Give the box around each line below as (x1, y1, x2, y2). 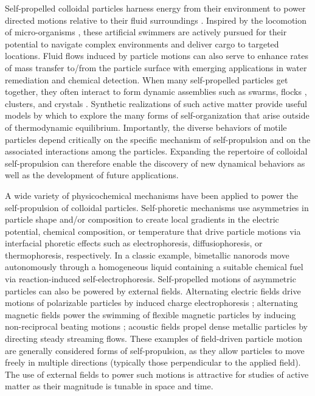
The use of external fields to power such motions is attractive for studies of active (5, 367, 309, 380)
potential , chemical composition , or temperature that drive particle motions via (5, 224, 301, 237)
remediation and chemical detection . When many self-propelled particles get (5, 73, 288, 86)
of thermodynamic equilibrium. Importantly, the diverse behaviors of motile (5, 120, 287, 133)
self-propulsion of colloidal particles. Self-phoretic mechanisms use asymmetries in (5, 201, 309, 214)
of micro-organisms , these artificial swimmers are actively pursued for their (5, 26, 287, 38)
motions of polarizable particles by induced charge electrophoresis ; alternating (5, 296, 298, 309)
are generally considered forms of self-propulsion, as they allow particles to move (5, 344, 305, 356)
